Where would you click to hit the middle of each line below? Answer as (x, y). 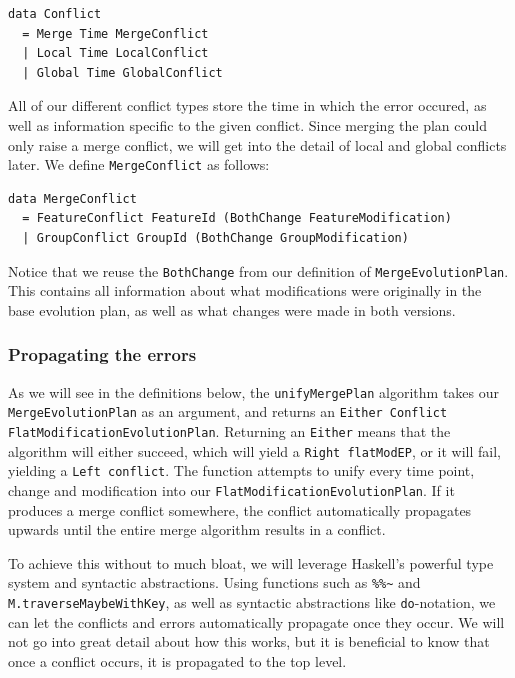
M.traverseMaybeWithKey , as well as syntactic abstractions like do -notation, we (252, 602)
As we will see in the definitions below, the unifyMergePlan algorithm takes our (254, 391)
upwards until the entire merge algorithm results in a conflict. (197, 529)
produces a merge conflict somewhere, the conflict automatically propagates (240, 509)
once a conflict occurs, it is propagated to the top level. (177, 660)
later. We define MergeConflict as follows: (139, 164)
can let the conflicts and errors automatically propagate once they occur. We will (256, 621)
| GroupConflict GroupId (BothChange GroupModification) (215, 238)
